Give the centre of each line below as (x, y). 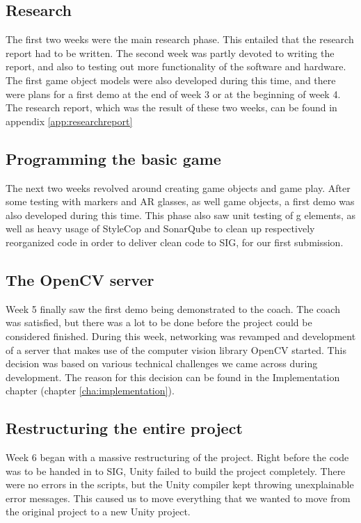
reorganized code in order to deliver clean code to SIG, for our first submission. (175, 242)
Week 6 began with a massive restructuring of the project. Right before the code (177, 457)
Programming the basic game (113, 158)
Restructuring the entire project (124, 428)
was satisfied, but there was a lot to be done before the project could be (159, 322)
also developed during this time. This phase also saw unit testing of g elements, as (181, 215)
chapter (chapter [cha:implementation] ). (90, 391)
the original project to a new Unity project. (98, 512)
